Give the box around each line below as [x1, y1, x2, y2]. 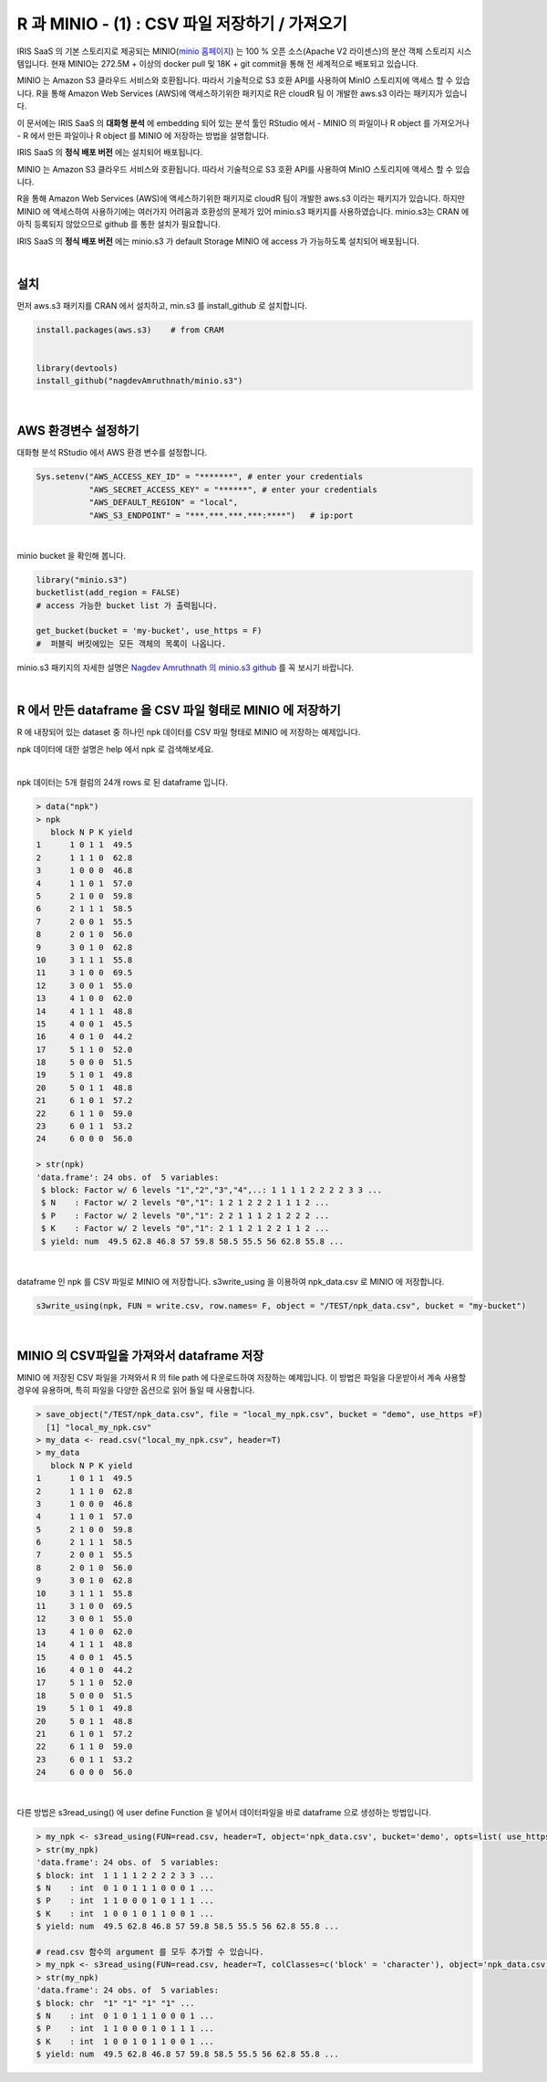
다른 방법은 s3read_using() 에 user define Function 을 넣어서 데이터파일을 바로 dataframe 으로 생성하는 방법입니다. [16, 1807, 432, 1818]
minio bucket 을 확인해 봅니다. [16, 550, 127, 561]
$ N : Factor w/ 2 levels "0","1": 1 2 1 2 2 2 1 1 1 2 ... [41, 1197, 330, 1208]
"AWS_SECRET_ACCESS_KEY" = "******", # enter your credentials [88, 484, 378, 495]
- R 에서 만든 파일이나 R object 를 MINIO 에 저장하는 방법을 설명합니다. [16, 130, 269, 141]
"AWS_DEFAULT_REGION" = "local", [88, 498, 239, 508]
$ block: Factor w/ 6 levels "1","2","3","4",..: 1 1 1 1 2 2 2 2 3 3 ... [41, 1184, 383, 1195]
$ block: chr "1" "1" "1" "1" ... [36, 1998, 195, 2008]
